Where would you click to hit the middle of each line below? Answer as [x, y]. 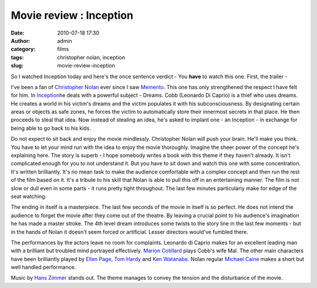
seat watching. [29, 196]
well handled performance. [43, 267]
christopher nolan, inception [91, 57]
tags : [17, 57]
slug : [17, 66]
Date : [18, 33]
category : [23, 49]
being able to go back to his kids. [51, 128]
